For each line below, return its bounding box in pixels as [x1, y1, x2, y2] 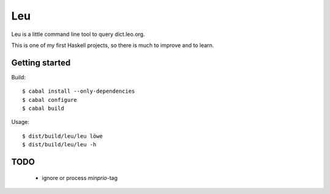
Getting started [11, 57, 71, 68]
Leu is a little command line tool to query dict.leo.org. [11, 31, 145, 38]
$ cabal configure [22, 96, 78, 103]
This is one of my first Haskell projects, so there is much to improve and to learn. [11, 41, 214, 49]
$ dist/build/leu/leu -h [22, 141, 97, 148]
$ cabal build [22, 105, 64, 112]
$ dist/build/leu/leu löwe [22, 132, 103, 140]
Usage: [11, 118, 30, 126]
